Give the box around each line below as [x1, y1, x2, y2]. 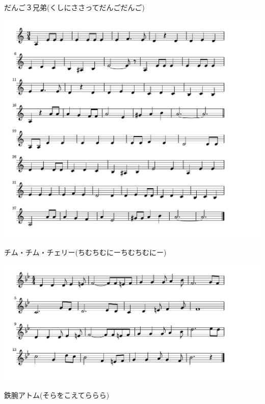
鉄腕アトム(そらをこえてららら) [4, 389, 110, 400]
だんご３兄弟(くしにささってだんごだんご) [4, 2, 145, 12]
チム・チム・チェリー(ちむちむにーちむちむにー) [4, 246, 167, 257]
